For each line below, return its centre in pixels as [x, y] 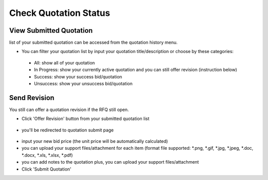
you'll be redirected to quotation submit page [68, 130]
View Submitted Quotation [51, 30]
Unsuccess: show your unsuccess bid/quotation [83, 84]
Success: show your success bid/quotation [78, 76]
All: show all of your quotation [65, 62]
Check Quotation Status [60, 13]
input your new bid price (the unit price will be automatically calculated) [95, 141]
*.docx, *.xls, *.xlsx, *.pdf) [47, 155]
